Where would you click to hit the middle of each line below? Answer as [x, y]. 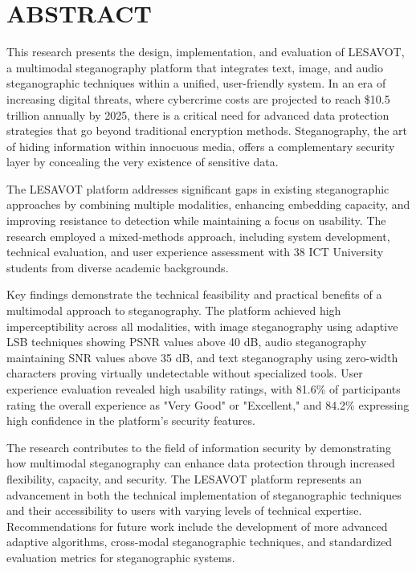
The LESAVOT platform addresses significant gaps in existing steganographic [198, 188]
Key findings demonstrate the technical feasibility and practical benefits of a [194, 294]
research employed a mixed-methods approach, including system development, [198, 236]
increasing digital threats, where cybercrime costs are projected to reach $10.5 [198, 98]
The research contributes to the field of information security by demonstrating [199, 447]
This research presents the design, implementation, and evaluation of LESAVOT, [206, 52]
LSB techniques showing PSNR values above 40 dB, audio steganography [187, 342]
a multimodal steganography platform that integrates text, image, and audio [195, 67]
